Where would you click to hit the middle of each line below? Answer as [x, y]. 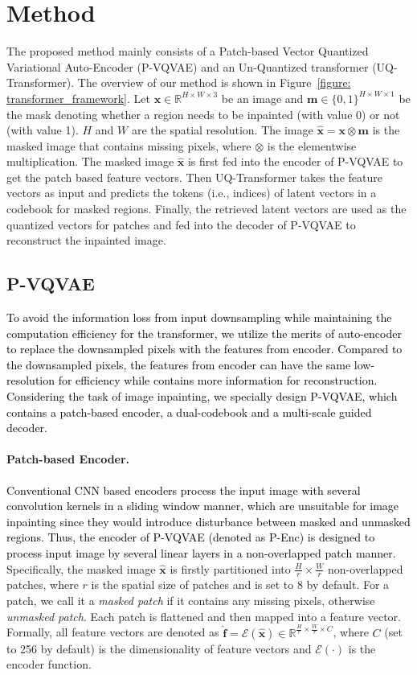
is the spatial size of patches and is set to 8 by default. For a [240, 584]
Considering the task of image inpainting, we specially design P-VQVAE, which [202, 396]
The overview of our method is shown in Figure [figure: [214, 82]
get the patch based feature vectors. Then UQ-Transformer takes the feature [194, 177]
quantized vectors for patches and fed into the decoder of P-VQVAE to [181, 224]
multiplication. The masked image [90, 161]
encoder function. [49, 664]
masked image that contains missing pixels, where [129, 145]
